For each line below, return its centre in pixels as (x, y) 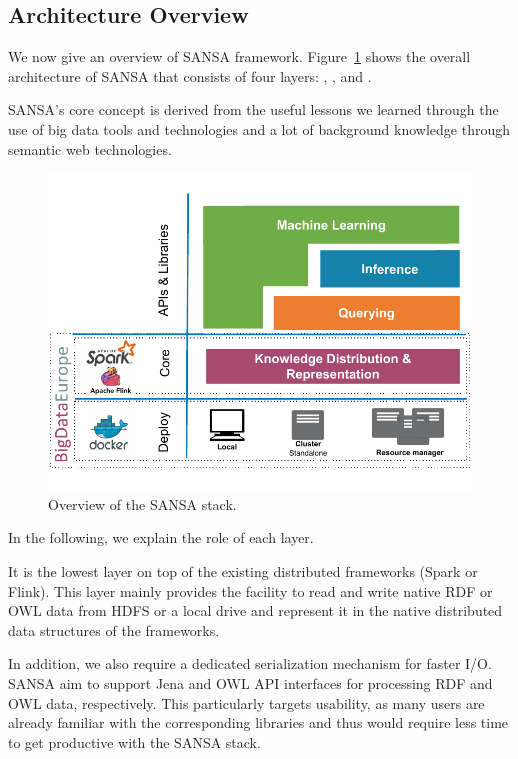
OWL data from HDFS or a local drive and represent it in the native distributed (255, 610)
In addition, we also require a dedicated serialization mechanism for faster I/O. (250, 663)
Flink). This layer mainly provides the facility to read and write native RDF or (250, 590)
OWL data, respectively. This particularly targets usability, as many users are (246, 702)
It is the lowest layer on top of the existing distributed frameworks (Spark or (243, 571)
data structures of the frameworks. (114, 629)
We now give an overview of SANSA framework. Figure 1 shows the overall (239, 56)
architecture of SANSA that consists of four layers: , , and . (190, 75)
